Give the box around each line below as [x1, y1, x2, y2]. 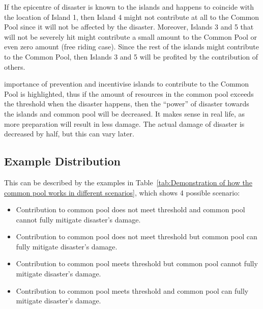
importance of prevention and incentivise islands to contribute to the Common [4, 78, 249, 89]
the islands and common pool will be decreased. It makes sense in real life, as [4, 108, 245, 119]
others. [4, 61, 25, 72]
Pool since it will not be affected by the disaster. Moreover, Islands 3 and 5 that [4, 21, 254, 32]
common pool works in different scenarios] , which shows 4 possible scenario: [4, 187, 240, 198]
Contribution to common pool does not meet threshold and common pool [16, 204, 245, 215]
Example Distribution [4, 153, 121, 169]
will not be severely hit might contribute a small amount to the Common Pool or [4, 31, 257, 42]
